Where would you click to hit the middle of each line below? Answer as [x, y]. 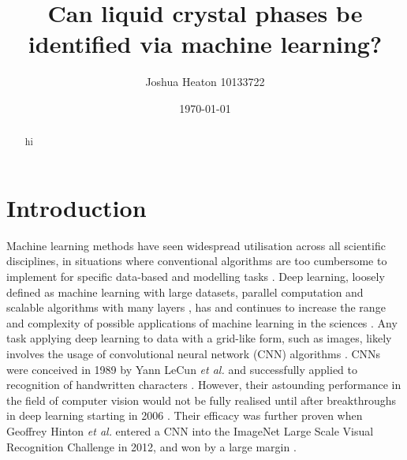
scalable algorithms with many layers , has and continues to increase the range [196, 307]
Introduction [77, 207]
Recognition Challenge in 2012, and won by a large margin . [151, 446]
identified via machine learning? [205, 44]
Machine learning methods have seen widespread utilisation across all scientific [196, 245]
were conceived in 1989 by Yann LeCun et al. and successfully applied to [182, 369]
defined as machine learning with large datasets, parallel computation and [185, 292]
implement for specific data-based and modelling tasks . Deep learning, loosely [196, 277]
